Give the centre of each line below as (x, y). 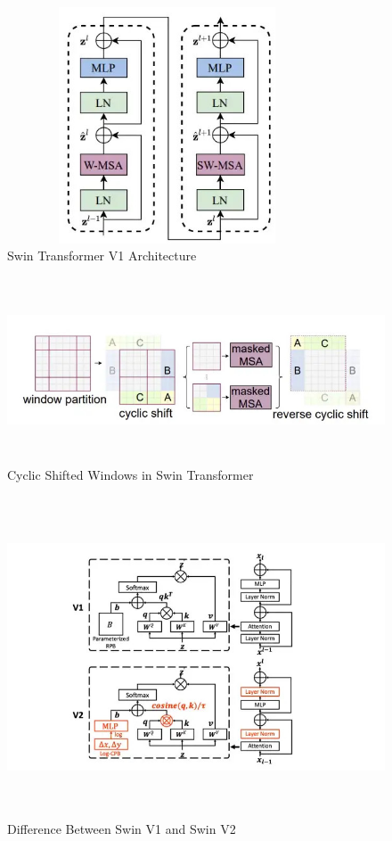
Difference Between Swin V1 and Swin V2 (122, 829)
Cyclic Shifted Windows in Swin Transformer (131, 475)
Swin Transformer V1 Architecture (102, 256)
